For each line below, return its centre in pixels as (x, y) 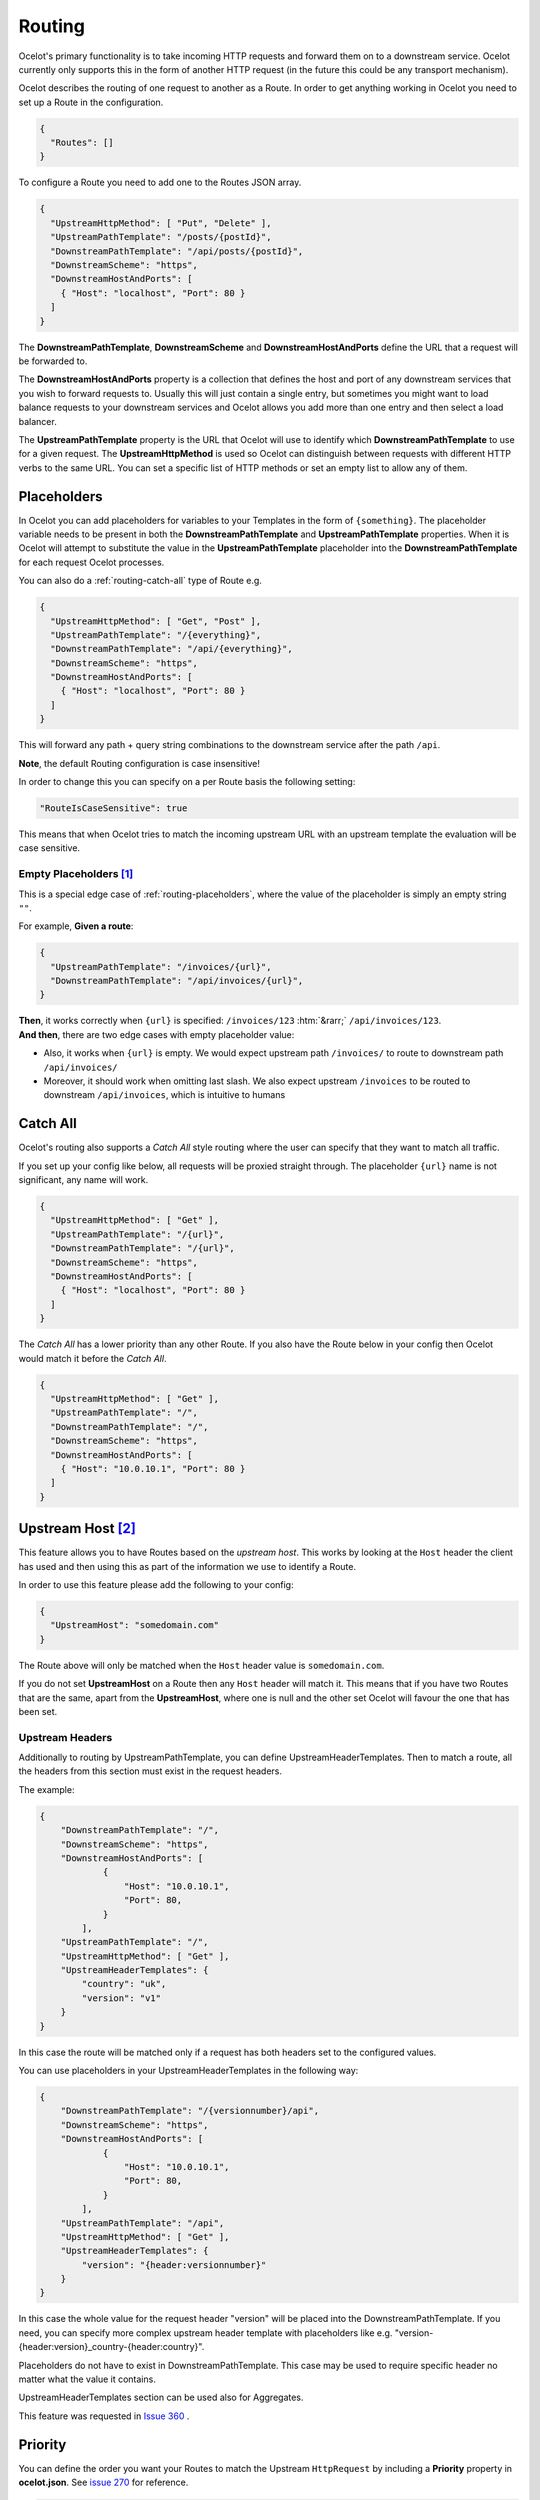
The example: (46, 1789)
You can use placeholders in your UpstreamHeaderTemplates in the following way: (188, 2071)
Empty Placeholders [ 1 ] (76, 874)
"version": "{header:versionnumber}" (174, 2264)
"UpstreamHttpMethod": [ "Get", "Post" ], (156, 621)
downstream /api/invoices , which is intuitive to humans (164, 1095)
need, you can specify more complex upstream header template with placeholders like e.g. (205, 2332)
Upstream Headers (65, 1737)
